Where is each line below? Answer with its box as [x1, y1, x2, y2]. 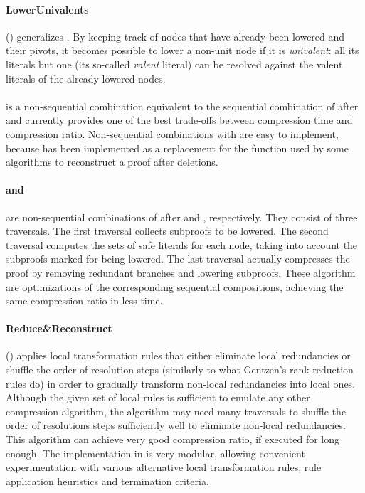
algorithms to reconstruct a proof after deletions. [6, 154, 218, 169]
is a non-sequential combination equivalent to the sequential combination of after [6, 98, 359, 113]
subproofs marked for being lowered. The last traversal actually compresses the [6, 251, 350, 266]
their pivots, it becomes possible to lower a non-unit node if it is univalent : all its [6, 43, 359, 58]
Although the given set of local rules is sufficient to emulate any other [6, 390, 310, 405]
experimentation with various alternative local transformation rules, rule [6, 460, 322, 475]
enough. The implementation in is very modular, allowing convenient [6, 445, 305, 460]
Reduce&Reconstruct [6, 321, 112, 336]
